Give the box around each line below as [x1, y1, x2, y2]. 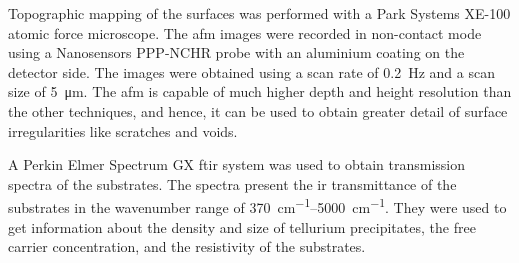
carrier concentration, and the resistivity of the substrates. [8, 236, 366, 257]
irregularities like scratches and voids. [8, 120, 238, 141]
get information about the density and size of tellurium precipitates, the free [8, 216, 476, 237]
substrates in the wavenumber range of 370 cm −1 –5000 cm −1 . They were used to [8, 194, 507, 217]
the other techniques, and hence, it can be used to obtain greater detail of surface [8, 100, 508, 121]
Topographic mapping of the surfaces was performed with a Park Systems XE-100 [8, 3, 511, 23]
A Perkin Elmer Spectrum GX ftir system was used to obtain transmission [8, 154, 466, 175]
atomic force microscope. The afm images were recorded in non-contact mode [8, 22, 482, 43]
